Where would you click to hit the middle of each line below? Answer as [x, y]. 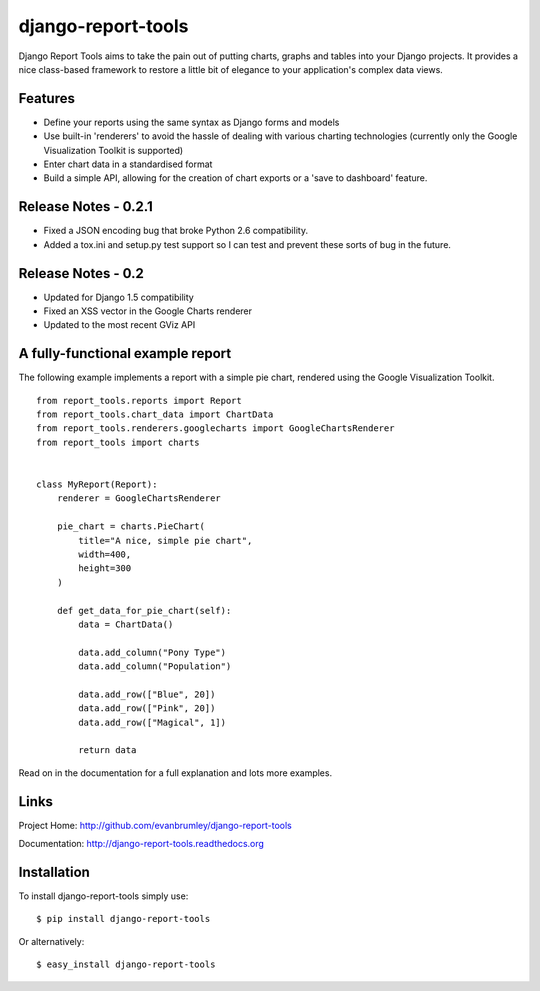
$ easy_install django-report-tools [126, 964]
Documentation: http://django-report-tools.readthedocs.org [141, 844]
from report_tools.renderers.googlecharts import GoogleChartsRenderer [215, 428]
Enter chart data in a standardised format [128, 164]
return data [107, 750]
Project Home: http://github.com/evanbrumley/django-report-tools [155, 825]
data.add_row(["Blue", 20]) [147, 694]
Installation [54, 871]
